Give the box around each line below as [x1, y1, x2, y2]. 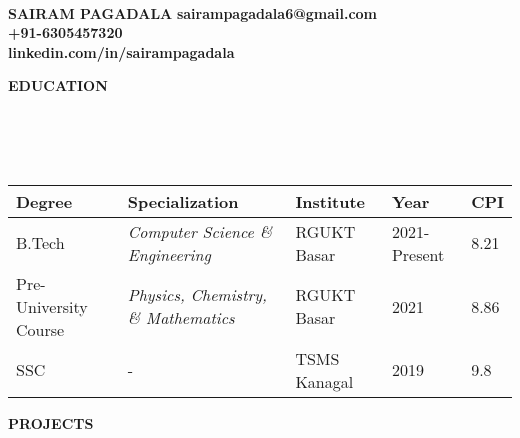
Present [391, 242, 445, 266]
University [16, 294, 88, 318]
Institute [295, 189, 366, 213]
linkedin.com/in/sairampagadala [8, 41, 235, 62]
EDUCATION [8, 75, 108, 96]
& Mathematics [127, 306, 235, 330]
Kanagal [295, 369, 354, 393]
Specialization [127, 189, 239, 213]
